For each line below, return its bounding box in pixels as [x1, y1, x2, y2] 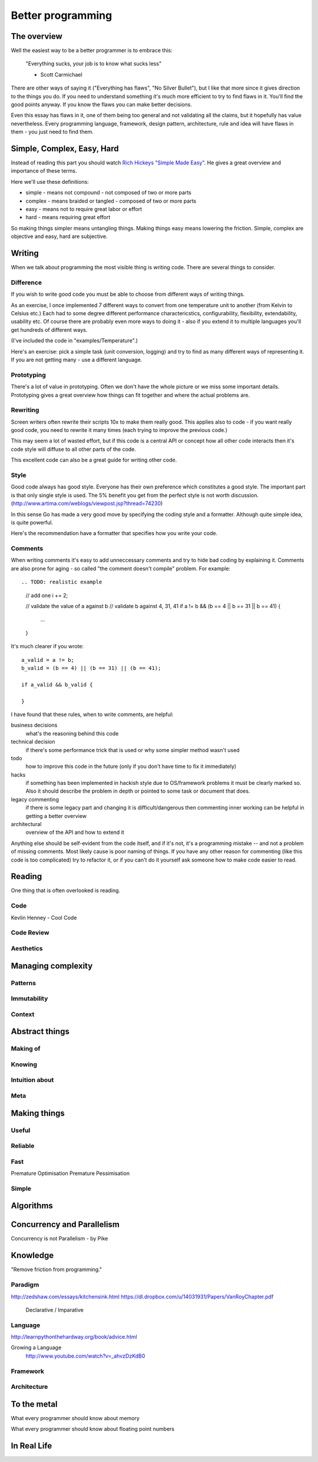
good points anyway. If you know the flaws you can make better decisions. [11, 101, 193, 108]
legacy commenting [11, 796, 59, 803]
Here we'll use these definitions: [11, 178, 90, 185]
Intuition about [11, 1076, 54, 1084]
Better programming [11, 9, 112, 22]
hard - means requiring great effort [25, 214, 111, 221]
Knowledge [11, 1250, 54, 1260]
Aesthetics [11, 944, 43, 952]
